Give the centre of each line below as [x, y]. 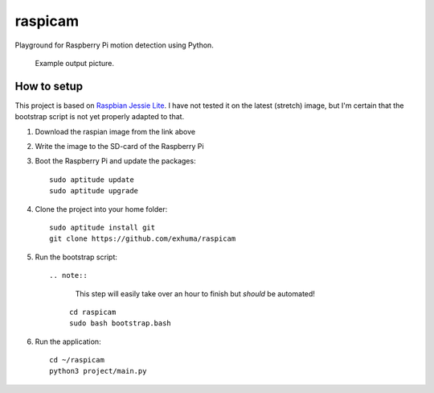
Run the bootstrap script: [76, 257]
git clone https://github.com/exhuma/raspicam [143, 239]
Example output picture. [74, 63]
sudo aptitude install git [102, 227]
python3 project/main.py [98, 371]
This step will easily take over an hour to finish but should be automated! [195, 293]
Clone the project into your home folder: [101, 209]
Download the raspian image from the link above [115, 131]
